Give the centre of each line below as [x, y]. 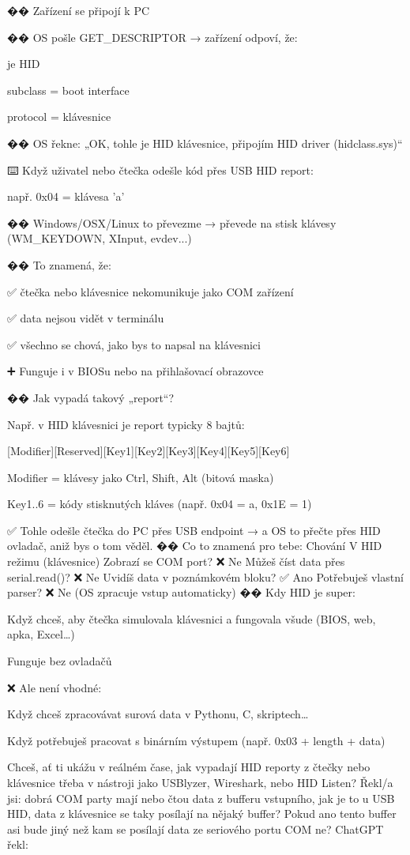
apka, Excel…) [41, 634]
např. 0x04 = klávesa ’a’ [66, 196]
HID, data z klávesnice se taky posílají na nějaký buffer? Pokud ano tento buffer [202, 814]
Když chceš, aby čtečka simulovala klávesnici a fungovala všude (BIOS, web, [192, 618]
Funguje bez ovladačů [60, 661]
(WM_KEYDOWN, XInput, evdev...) [100, 238]
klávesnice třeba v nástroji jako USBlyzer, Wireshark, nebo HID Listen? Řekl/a [200, 782]
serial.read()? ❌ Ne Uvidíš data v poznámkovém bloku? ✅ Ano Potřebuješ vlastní [205, 576]
